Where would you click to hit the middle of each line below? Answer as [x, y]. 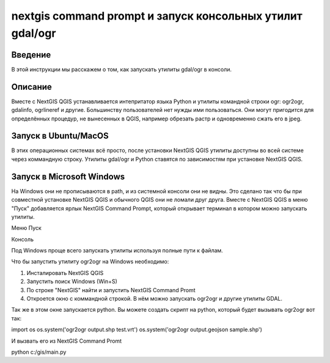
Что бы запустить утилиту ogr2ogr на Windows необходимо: [90, 262]
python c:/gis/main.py [39, 352]
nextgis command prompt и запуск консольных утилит [157, 16]
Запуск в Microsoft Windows [68, 176]
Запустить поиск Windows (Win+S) [72, 282]
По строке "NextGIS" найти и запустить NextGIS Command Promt [111, 290]
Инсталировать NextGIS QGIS [65, 273]
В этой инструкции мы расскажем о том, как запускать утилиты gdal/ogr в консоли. [122, 69]
